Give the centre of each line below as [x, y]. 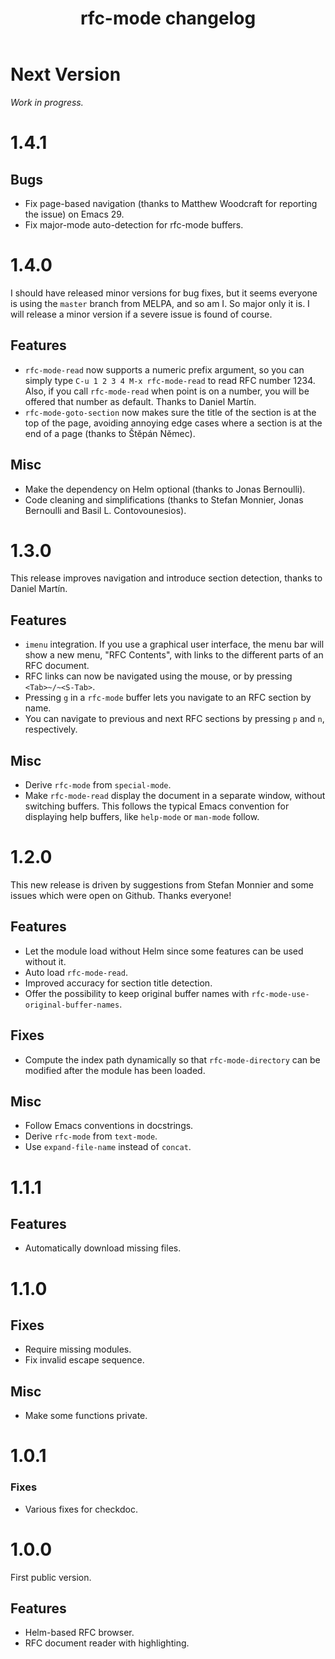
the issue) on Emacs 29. [74, 214]
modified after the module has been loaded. [115, 1070]
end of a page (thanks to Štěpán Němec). [110, 433]
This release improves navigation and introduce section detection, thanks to [166, 578]
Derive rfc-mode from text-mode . [91, 1136]
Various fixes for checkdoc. [81, 1509]
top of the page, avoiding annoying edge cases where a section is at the [173, 423]
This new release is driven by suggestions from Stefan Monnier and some [162, 885]
